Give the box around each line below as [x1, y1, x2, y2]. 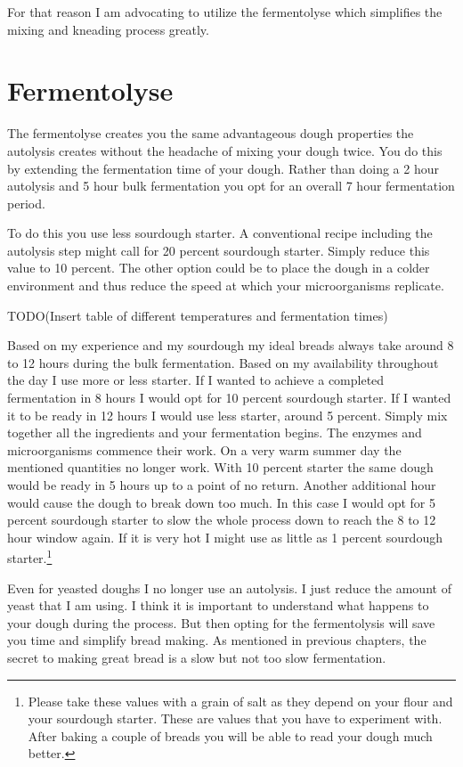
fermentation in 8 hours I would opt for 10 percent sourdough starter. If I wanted [7, 388, 451, 407]
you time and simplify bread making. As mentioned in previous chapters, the [7, 631, 426, 649]
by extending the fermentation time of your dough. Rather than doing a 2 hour [7, 159, 439, 177]
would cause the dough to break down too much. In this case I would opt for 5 [7, 493, 435, 511]
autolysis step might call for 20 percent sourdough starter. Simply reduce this [7, 241, 430, 259]
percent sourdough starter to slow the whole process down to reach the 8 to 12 [7, 510, 436, 529]
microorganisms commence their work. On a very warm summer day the [7, 440, 402, 459]
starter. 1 [7, 546, 53, 567]
